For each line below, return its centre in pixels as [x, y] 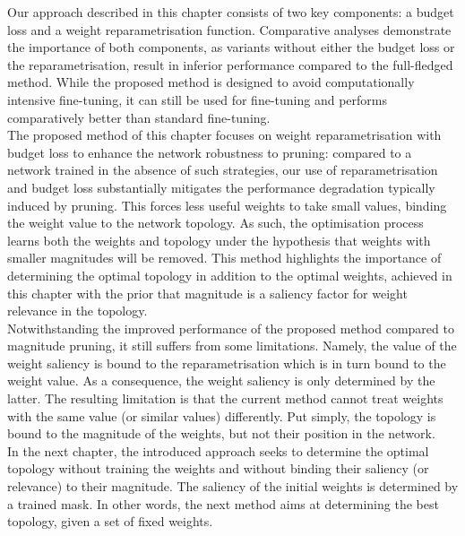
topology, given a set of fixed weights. [110, 521]
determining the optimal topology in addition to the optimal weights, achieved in [230, 275]
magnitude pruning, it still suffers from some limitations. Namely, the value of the [232, 346]
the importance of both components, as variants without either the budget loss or [231, 47]
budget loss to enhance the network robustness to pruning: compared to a [210, 152]
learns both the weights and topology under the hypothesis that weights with [219, 240]
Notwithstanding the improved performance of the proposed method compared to [231, 328]
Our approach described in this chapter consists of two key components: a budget [231, 12]
